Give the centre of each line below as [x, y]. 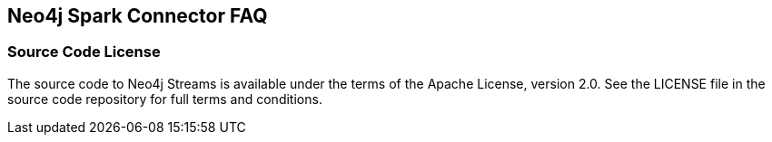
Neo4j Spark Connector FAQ [138, 16]
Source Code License [84, 52]
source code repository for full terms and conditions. [165, 99]
